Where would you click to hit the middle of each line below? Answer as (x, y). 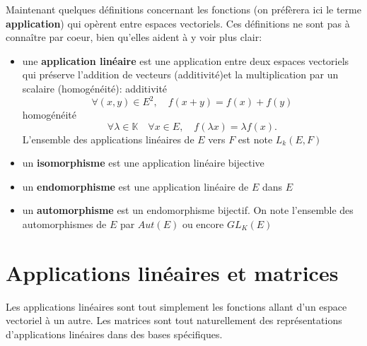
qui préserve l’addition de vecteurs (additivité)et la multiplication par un (180, 74)
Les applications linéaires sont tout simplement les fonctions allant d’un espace (176, 306)
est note (255, 139)
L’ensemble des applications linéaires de (108, 139)
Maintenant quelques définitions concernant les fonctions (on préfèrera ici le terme (183, 9)
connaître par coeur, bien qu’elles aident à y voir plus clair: (134, 37)
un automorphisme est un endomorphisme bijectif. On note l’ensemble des (188, 210)
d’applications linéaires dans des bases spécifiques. (114, 334)
